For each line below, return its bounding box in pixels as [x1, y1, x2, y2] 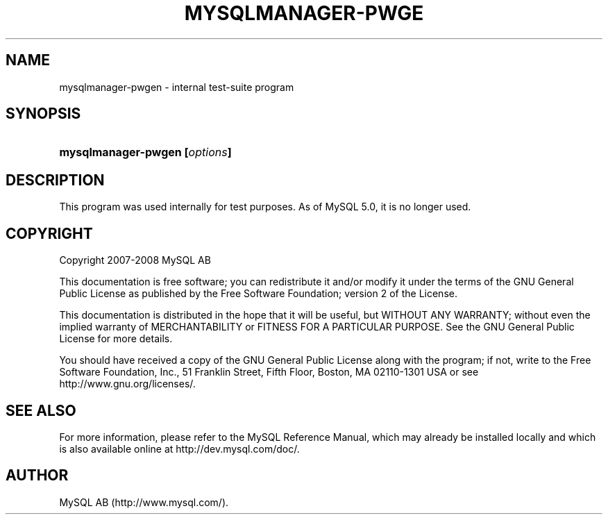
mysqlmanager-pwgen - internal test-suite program [59, 81, 294, 93]
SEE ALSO [6, 401, 76, 419]
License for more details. [59, 333, 173, 345]
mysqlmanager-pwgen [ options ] [59, 145, 232, 160]
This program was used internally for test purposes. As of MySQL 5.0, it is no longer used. [59, 201, 471, 213]
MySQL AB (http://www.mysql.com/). [59, 496, 229, 508]
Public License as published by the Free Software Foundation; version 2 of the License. [59, 287, 457, 300]
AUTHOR [6, 467, 69, 485]
